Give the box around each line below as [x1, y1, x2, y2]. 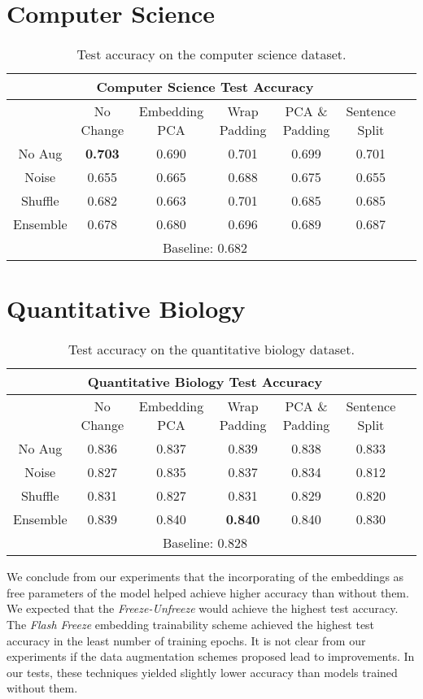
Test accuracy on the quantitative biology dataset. [68, 340, 355, 359]
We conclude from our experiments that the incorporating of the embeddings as [7, 568, 404, 585]
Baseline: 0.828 [163, 533, 247, 553]
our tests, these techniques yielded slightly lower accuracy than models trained [7, 663, 398, 680]
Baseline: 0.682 [163, 238, 247, 258]
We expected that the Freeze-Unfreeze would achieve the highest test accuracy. [7, 600, 399, 617]
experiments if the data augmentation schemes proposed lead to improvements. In [7, 648, 415, 665]
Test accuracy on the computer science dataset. [76, 45, 347, 64]
